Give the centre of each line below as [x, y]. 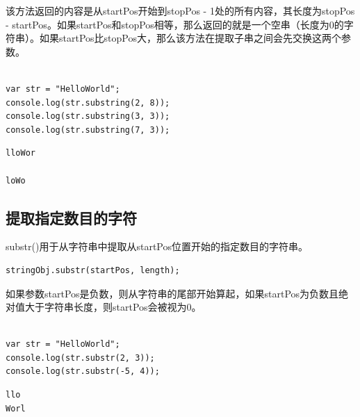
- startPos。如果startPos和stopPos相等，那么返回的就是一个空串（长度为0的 [175, 24]
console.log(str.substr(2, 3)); [80, 358]
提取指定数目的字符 [71, 217]
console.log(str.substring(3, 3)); [88, 116]
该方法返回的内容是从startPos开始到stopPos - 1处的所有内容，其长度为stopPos [180, 10]
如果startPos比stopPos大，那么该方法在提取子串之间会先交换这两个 [190, 38]
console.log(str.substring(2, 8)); [88, 103]
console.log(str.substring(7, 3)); [88, 130]
